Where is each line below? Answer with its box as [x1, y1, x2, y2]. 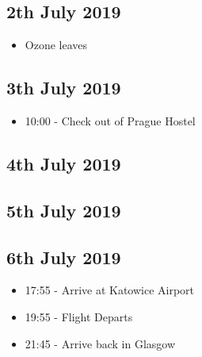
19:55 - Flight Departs [25, 308, 133, 324]
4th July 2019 [6, 151, 121, 175]
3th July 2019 [6, 75, 121, 100]
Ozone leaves [25, 36, 88, 53]
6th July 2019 [6, 244, 121, 269]
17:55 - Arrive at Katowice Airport [25, 282, 195, 298]
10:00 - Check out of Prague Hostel [25, 113, 196, 129]
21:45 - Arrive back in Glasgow [25, 335, 176, 351]
